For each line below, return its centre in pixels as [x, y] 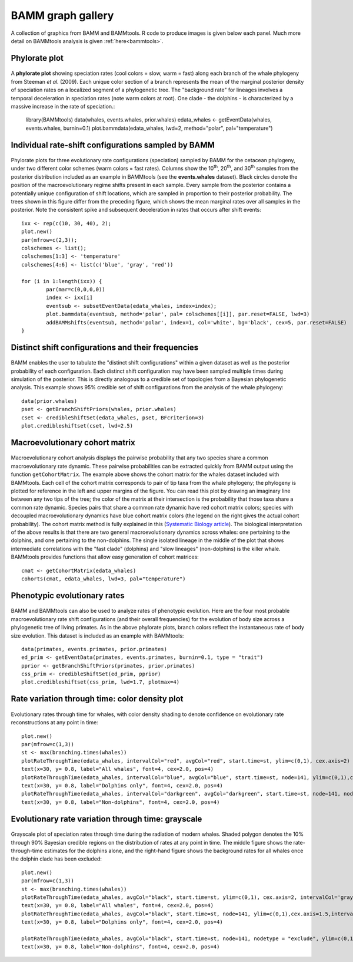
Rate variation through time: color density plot [97, 699]
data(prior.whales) [49, 401]
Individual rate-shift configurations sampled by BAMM [113, 145]
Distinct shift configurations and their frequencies [105, 347]
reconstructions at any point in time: [54, 723]
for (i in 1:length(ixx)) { [62, 281]
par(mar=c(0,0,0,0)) [76, 289]
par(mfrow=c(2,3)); [49, 240]
